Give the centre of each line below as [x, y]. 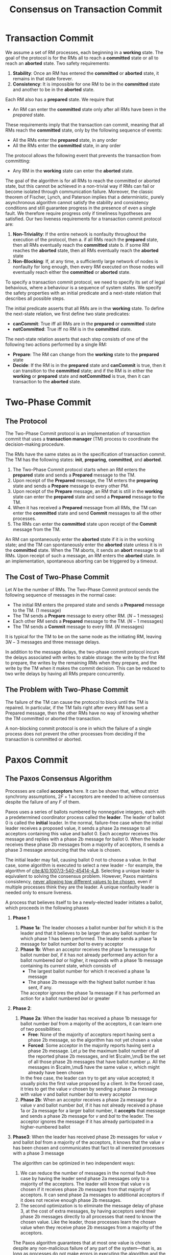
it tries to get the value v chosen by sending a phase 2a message [89, 1089]
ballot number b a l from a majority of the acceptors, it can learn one [91, 1023]
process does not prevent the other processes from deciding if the [75, 733]
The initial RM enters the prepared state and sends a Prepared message [89, 604]
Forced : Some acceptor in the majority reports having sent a [91, 1045]
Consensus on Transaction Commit [86, 9]
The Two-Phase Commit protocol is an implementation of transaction [78, 433]
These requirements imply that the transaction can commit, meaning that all [85, 124]
